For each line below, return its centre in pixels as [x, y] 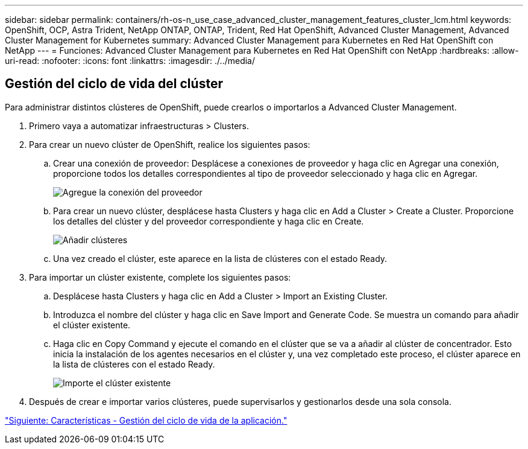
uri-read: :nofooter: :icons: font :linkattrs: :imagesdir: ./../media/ [130, 61]
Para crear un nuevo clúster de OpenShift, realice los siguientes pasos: [170, 144]
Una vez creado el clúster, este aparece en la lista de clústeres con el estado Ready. [220, 258]
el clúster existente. [92, 325]
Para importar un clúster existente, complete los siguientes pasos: [160, 277]
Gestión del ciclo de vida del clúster [114, 84]
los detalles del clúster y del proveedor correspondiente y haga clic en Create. [209, 221]
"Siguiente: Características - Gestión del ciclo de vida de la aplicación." [146, 420]
